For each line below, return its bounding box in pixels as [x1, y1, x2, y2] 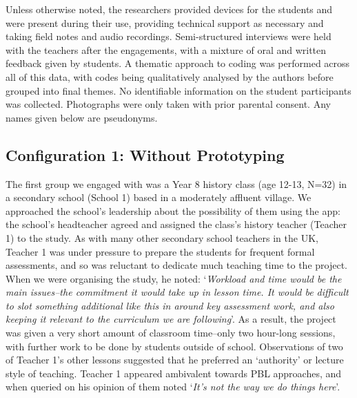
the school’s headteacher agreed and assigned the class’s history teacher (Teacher [6, 217, 347, 231]
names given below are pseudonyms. [6, 110, 158, 124]
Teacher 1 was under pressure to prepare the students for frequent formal [6, 244, 315, 258]
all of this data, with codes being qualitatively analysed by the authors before [6, 69, 334, 84]
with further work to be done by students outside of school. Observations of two [6, 339, 343, 353]
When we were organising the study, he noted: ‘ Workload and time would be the [6, 271, 342, 285]
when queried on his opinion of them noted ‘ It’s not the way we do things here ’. [6, 379, 340, 394]
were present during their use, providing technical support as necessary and [6, 15, 324, 30]
